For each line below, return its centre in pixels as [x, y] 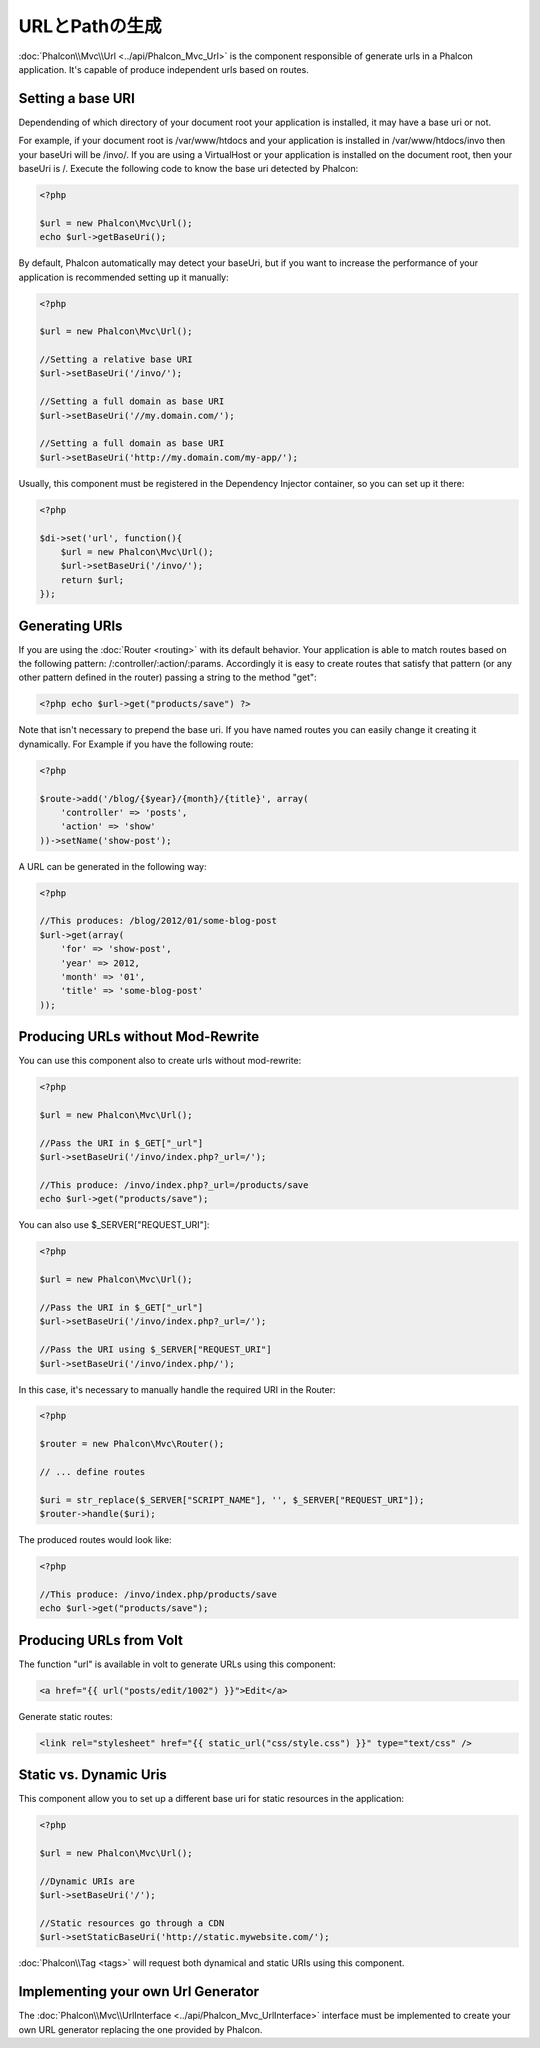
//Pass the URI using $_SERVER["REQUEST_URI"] [155, 1349]
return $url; [92, 579]
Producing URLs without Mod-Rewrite [139, 1036]
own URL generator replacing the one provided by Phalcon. [140, 2029]
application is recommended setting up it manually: [123, 277]
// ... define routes [92, 1472]
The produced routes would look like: [95, 1540]
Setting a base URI [76, 98]
